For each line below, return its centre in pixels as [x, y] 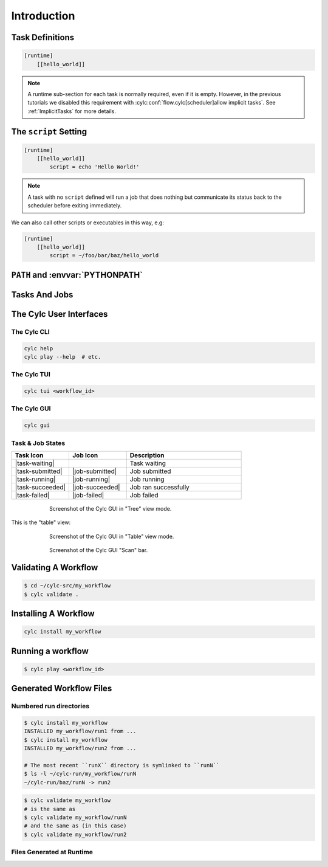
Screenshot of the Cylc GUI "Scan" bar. [99, 550]
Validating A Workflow [55, 568]
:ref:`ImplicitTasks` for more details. [72, 111]
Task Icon [29, 455]
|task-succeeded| [40, 487]
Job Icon [85, 455]
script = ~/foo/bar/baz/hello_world [104, 256]
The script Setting [49, 132]
